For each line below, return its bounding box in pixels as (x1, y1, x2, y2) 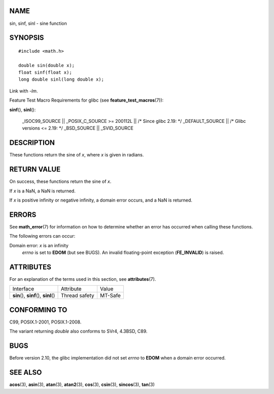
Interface (12, 285, 35, 292)
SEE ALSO (9, 368, 42, 377)
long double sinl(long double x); (18, 77, 104, 82)
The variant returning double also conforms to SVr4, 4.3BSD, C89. (9, 328, 148, 335)
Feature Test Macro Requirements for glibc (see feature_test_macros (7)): (9, 97, 164, 104)
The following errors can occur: (9, 233, 76, 239)
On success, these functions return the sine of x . (9, 178, 112, 185)
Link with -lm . (9, 88, 38, 94)
